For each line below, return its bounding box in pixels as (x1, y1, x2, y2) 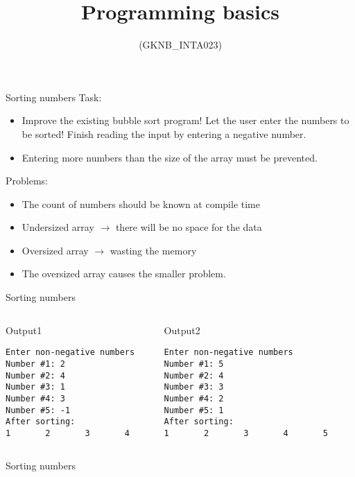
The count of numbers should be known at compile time (21, 196, 260, 211)
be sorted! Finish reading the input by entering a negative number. (21, 126, 306, 141)
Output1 (6, 322, 42, 337)
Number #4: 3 (6, 393, 65, 404)
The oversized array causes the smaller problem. (21, 266, 226, 281)
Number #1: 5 (164, 358, 224, 369)
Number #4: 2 (164, 393, 224, 404)
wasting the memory (110, 243, 197, 257)
